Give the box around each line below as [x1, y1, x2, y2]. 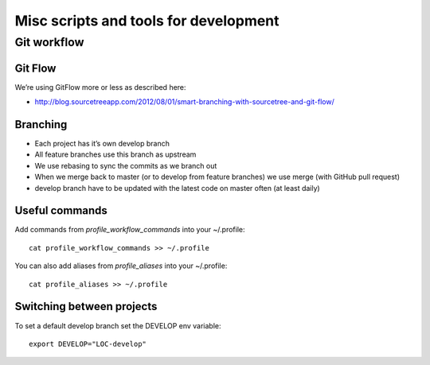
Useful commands [14, 204, 107, 218]
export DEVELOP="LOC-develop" [29, 339, 147, 348]
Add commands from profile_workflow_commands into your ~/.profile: [14, 225, 245, 235]
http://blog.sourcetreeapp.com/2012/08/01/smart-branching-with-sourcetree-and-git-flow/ [34, 97, 334, 107]
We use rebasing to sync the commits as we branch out [34, 161, 217, 170]
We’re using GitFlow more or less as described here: [14, 82, 186, 91]
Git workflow [14, 35, 84, 49]
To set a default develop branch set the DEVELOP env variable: [14, 320, 222, 330]
